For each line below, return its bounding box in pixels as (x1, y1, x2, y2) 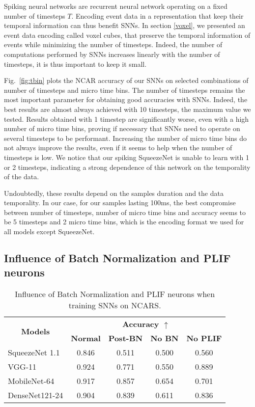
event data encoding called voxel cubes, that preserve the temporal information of (4, 29, 251, 40)
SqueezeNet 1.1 (8, 347, 60, 358)
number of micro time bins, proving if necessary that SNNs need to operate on (4, 123, 240, 134)
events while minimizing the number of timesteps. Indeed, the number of (4, 39, 223, 50)
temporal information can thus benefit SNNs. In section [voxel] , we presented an (4, 20, 245, 30)
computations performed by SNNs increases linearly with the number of (4, 49, 220, 59)
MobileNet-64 (8, 375, 55, 387)
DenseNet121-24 (8, 389, 63, 401)
